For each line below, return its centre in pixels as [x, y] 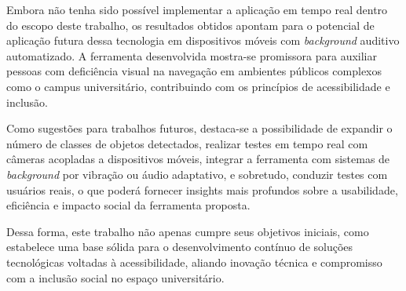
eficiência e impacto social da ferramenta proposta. [128, 205]
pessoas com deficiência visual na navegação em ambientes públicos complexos [194, 71]
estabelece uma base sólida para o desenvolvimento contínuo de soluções [180, 247]
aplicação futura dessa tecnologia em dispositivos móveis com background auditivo [203, 40]
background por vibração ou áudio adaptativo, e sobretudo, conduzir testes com [197, 174]
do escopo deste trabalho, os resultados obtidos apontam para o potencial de [190, 25]
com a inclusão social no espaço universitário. [115, 277]
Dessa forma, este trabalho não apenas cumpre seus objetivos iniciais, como [188, 231]
